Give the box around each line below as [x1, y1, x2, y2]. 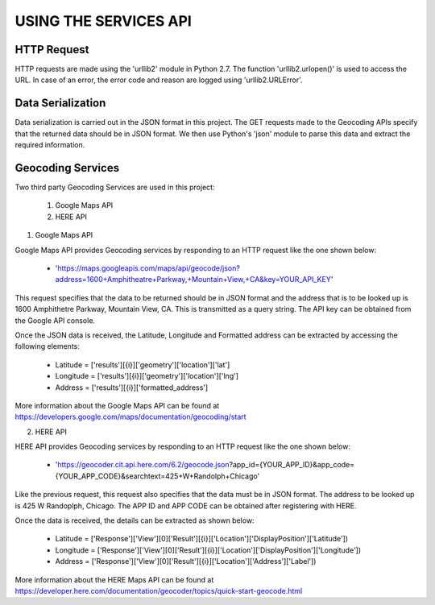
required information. [14, 140, 85, 150]
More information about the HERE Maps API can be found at [14, 574, 214, 584]
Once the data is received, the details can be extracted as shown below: [14, 516, 255, 525]
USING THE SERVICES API [14, 12, 193, 30]
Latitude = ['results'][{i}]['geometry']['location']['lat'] [55, 359, 230, 370]
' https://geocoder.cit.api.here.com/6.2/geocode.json [55, 460, 230, 470]
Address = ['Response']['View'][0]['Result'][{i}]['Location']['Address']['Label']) [55, 557, 317, 566]
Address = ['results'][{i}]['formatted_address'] [55, 383, 209, 392]
